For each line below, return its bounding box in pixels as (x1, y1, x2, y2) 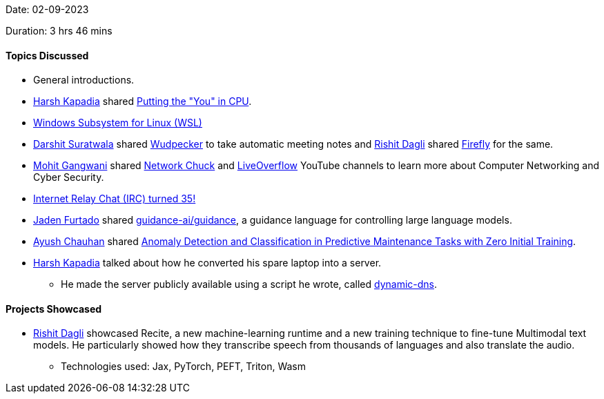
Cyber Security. (33, 171, 104, 184)
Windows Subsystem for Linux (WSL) (33, 117, 202, 129)
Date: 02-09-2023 (6, 3, 89, 15)
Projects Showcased (6, 302, 102, 315)
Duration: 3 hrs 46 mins (6, 25, 113, 37)
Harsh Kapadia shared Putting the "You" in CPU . (33, 95, 252, 108)
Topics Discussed (6, 49, 89, 61)
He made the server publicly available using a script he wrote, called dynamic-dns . (61, 278, 437, 291)
